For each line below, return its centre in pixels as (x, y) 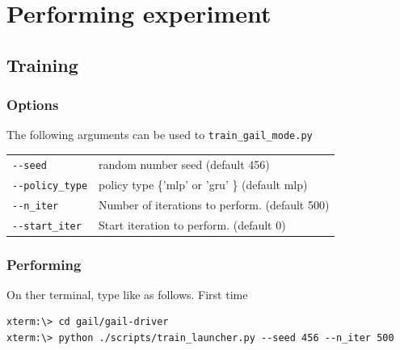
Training (42, 64)
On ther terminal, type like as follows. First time (127, 294)
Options (33, 105)
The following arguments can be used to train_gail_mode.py (160, 135)
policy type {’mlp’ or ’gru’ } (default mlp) (203, 184)
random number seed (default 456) (184, 164)
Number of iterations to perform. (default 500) (214, 204)
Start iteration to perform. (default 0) (192, 224)
